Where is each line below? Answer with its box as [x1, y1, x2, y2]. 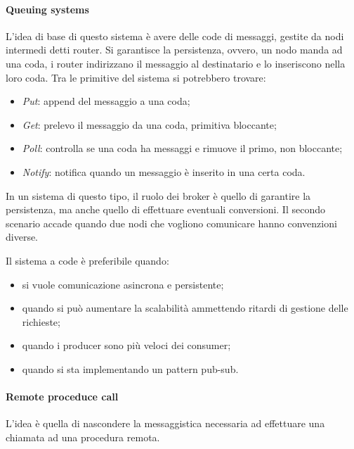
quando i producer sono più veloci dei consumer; [22, 338, 231, 353]
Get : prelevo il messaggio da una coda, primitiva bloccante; [22, 117, 277, 132]
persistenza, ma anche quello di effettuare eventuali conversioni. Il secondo [6, 202, 325, 217]
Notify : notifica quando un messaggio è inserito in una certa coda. [22, 164, 306, 179]
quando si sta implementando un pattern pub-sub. [22, 361, 239, 376]
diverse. [6, 229, 39, 244]
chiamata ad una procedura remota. [6, 429, 160, 444]
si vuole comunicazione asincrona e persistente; [22, 277, 224, 291]
